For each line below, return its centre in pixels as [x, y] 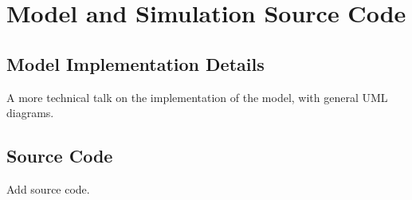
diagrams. [30, 113]
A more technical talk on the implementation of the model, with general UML [197, 97]
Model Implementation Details [135, 63]
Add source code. [48, 188]
